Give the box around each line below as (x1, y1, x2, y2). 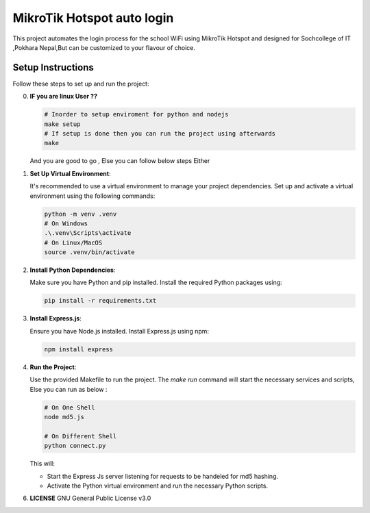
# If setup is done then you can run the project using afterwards (44, 130, 276, 137)
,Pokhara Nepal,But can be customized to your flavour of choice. (12, 43, 195, 51)
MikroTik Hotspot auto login (12, 10, 174, 25)
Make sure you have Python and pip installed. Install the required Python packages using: (29, 278, 282, 287)
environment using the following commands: (29, 192, 156, 200)
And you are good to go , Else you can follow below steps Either (29, 157, 210, 165)
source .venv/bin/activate (44, 249, 135, 256)
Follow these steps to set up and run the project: (12, 79, 149, 88)
